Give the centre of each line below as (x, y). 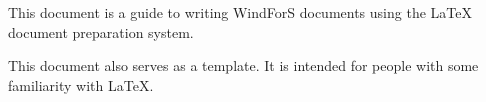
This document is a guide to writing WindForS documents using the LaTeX (240, 12)
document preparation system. (101, 31)
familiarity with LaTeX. (81, 84)
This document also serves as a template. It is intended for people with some (243, 65)
